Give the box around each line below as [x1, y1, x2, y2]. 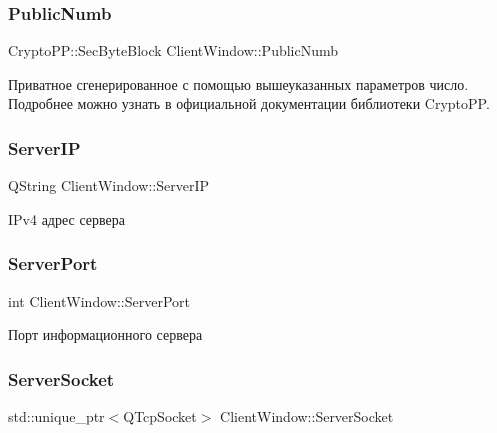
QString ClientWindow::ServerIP [8, 175, 210, 196]
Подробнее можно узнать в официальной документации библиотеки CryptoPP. [8, 93, 490, 114]
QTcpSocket [123, 406, 197, 427]
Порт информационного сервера [8, 324, 203, 345]
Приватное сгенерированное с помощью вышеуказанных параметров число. [8, 73, 469, 94]
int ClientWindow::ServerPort [8, 290, 190, 311]
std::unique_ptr [8, 406, 105, 427]
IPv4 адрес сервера [8, 208, 125, 229]
